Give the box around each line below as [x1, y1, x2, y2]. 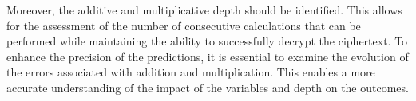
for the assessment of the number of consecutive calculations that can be [6, 17, 361, 33]
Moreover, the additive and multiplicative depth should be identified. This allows [6, 2, 402, 17]
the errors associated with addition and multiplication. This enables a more [6, 64, 375, 80]
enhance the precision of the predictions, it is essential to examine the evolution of [6, 48, 409, 64]
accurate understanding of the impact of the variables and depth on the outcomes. [6, 79, 409, 95]
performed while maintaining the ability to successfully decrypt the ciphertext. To [6, 33, 408, 49]
